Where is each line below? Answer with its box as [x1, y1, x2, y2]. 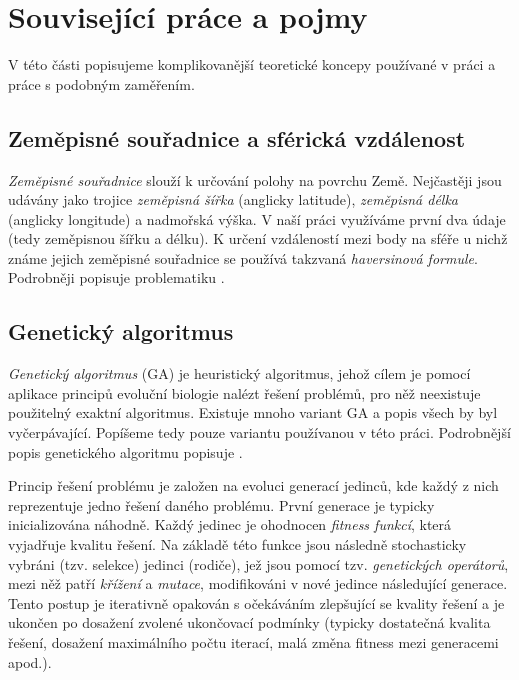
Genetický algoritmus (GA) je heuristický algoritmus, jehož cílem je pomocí [8, 363, 471, 384]
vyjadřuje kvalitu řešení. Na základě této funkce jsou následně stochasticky [8, 534, 467, 555]
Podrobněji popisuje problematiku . [8, 267, 225, 288]
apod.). [8, 651, 52, 672]
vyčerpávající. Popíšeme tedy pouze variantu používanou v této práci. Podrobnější [8, 422, 511, 443]
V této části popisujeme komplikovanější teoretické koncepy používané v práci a [8, 54, 496, 75]
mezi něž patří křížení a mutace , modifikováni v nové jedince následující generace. [8, 573, 508, 594]
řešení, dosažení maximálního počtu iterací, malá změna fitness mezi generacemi [8, 632, 499, 652]
